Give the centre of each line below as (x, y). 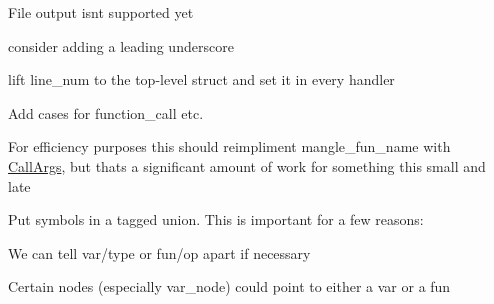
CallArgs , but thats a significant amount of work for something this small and (247, 165)
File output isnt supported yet (101, 12)
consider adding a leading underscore (121, 45)
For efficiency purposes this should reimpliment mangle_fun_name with (229, 146)
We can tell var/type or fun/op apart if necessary (159, 252)
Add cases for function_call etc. (106, 112)
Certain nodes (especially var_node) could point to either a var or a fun (229, 286)
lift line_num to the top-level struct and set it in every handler (201, 79)
